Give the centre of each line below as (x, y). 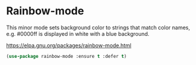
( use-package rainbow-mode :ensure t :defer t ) (67, 56)
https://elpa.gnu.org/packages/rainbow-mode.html (69, 45)
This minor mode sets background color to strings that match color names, (98, 27)
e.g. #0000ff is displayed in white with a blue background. (78, 33)
